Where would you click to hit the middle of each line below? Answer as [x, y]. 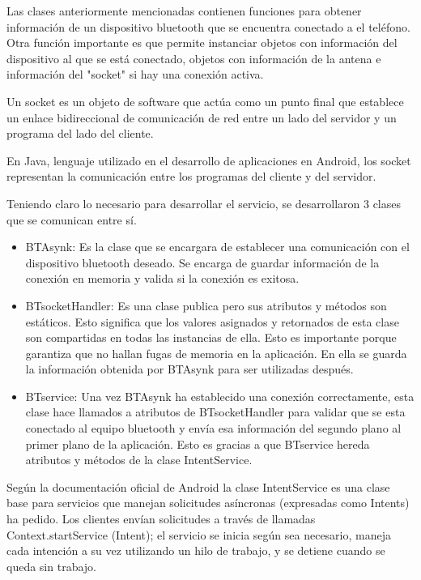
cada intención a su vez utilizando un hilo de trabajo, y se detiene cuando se [196, 550]
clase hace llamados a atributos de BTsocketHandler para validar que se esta [215, 412]
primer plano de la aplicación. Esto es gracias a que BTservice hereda [198, 444]
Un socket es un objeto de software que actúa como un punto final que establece [205, 101]
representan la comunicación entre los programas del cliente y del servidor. [191, 176]
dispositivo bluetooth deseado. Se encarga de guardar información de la [202, 262]
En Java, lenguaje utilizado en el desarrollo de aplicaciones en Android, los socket [209, 160]
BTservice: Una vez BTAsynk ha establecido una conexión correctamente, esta [220, 396]
